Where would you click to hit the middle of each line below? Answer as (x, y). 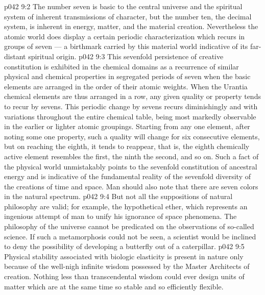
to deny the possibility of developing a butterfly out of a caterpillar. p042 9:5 (124, 246)
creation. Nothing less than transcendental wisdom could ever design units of (124, 276)
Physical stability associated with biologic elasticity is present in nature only (124, 256)
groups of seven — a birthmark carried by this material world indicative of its (126, 46)
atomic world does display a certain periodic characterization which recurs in (125, 36)
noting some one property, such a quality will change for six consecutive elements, (132, 136)
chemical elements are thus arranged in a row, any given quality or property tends (132, 96)
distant (15, 56)
